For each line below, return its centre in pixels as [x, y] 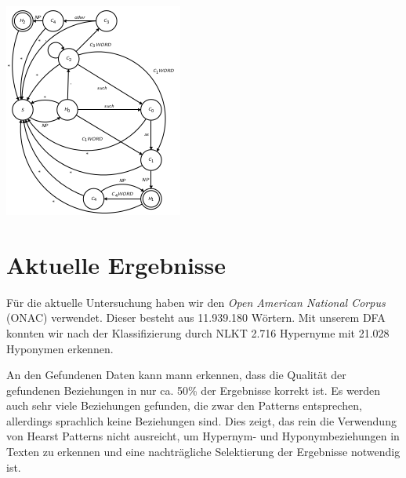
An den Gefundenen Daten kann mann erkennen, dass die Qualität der [176, 375]
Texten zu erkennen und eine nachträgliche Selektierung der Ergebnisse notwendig [203, 452]
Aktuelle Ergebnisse [116, 264]
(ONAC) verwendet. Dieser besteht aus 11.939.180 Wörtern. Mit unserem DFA [196, 317]
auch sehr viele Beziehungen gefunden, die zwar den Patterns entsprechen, [184, 405]
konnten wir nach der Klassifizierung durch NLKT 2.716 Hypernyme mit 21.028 [198, 332]
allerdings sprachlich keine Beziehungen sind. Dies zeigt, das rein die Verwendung [201, 420]
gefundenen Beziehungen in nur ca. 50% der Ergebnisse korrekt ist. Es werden [194, 390]
